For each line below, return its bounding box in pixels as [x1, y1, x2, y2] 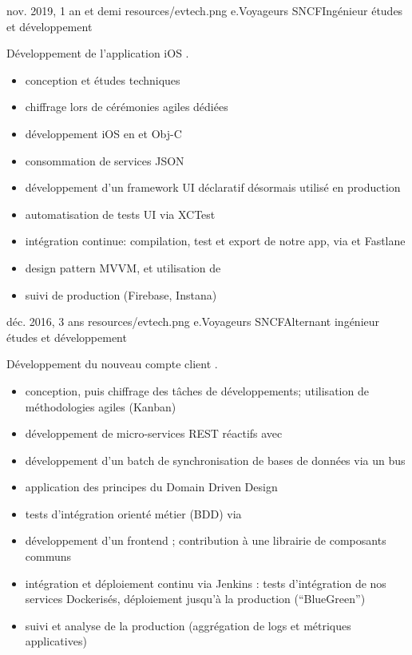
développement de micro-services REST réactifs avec [25, 425, 283, 442]
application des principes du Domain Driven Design [25, 478, 278, 495]
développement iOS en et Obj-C [25, 125, 182, 141]
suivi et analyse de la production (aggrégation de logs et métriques [25, 617, 351, 633]
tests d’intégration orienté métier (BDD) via [25, 505, 242, 522]
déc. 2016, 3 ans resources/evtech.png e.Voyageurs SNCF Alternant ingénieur [6, 313, 380, 330]
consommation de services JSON [25, 152, 184, 169]
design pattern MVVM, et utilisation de [25, 259, 221, 276]
